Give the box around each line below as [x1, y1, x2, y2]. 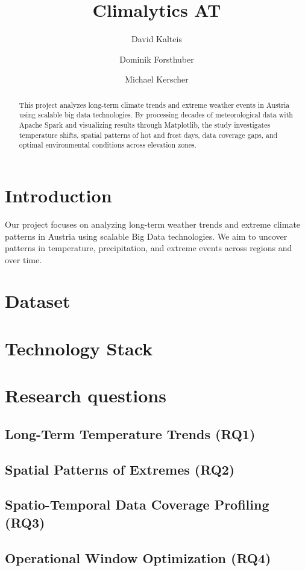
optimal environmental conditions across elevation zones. [19, 140, 197, 150]
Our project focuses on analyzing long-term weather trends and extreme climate [5, 217, 301, 230]
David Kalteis [131, 33, 182, 45]
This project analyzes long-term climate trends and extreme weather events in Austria [19, 99, 290, 110]
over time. [5, 253, 42, 266]
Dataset [5, 289, 71, 313]
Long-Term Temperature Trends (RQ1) [5, 424, 256, 443]
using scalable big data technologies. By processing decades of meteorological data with [19, 110, 293, 120]
